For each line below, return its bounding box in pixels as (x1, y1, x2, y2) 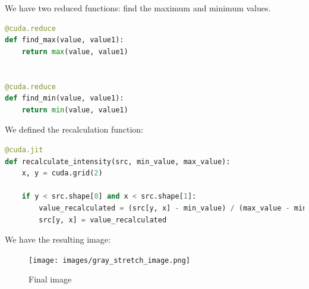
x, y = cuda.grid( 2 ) (21, 169, 103, 178)
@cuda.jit (5, 145, 43, 154)
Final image (29, 273, 72, 285)
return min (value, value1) (21, 105, 128, 114)
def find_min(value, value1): (5, 94, 124, 103)
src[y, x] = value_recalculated (39, 215, 167, 224)
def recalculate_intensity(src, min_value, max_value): (5, 157, 231, 166)
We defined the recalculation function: (5, 123, 144, 136)
